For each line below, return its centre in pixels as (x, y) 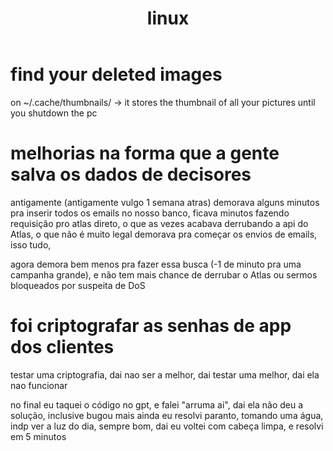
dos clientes (62, 347)
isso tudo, (31, 244)
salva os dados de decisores (131, 174)
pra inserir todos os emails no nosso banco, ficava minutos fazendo (150, 213)
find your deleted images (116, 74)
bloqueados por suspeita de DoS (78, 285)
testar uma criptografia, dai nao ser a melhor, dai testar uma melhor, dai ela (165, 374)
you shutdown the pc (54, 113)
